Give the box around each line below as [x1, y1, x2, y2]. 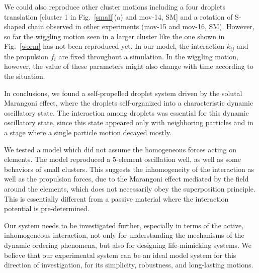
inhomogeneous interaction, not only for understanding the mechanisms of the [4, 230, 244, 240]
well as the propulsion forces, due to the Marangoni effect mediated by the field [4, 173, 249, 184]
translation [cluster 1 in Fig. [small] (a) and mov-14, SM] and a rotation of [4, 11, 233, 22]
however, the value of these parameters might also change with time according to [4, 61, 253, 71]
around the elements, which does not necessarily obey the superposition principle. [4, 183, 255, 194]
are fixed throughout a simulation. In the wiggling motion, [58, 51, 238, 61]
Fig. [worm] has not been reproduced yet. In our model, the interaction [4, 41, 225, 51]
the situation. [4, 71, 45, 81]
